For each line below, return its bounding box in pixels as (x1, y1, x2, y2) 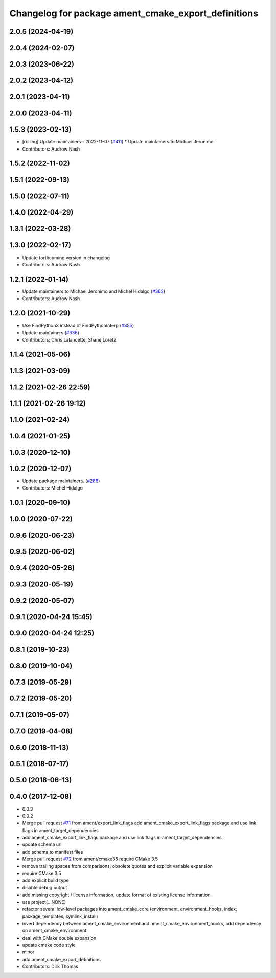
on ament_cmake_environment (22, 927, 87, 934)
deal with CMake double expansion (22, 934, 97, 941)
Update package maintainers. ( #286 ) (22, 478, 100, 484)
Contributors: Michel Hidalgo (22, 485, 83, 491)
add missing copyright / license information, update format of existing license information (22, 891, 211, 898)
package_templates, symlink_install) (22, 913, 98, 919)
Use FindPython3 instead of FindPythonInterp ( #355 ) (22, 323, 134, 329)
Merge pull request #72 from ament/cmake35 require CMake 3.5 (22, 856, 158, 862)
